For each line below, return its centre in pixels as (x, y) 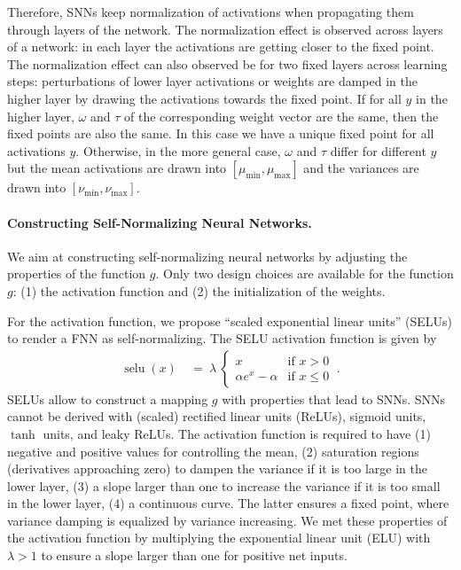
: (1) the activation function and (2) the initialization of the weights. (199, 290)
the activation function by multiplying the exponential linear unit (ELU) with (219, 538)
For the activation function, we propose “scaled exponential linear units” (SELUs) (230, 320)
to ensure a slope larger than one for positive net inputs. (194, 555)
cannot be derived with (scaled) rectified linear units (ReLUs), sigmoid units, (217, 416)
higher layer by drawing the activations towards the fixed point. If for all (204, 98)
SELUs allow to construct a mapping (108, 398)
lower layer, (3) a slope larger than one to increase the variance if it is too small (224, 485)
